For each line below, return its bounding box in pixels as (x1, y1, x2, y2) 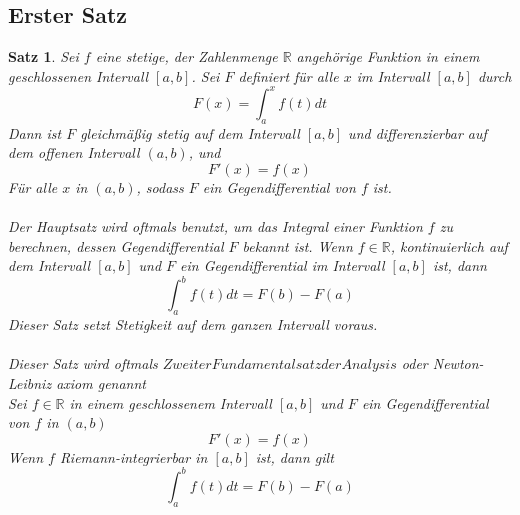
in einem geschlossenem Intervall (69, 392, 272, 413)
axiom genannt (56, 372, 146, 393)
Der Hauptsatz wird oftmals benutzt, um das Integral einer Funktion (8, 216, 423, 237)
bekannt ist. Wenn (242, 235, 353, 256)
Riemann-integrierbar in (59, 446, 208, 467)
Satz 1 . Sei (8, 46, 79, 67)
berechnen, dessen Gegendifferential (8, 235, 224, 256)
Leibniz (8, 372, 52, 393)
